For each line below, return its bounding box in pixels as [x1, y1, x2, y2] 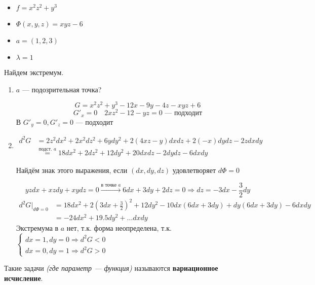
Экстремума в [16, 223, 59, 233]
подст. [38, 147, 52, 152]
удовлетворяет [172, 165, 216, 175]
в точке [101, 183, 116, 188]
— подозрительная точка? [22, 84, 102, 94]
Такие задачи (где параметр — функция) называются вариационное [4, 263, 218, 273]
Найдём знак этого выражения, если [16, 165, 128, 175]
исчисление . [4, 273, 43, 283]
